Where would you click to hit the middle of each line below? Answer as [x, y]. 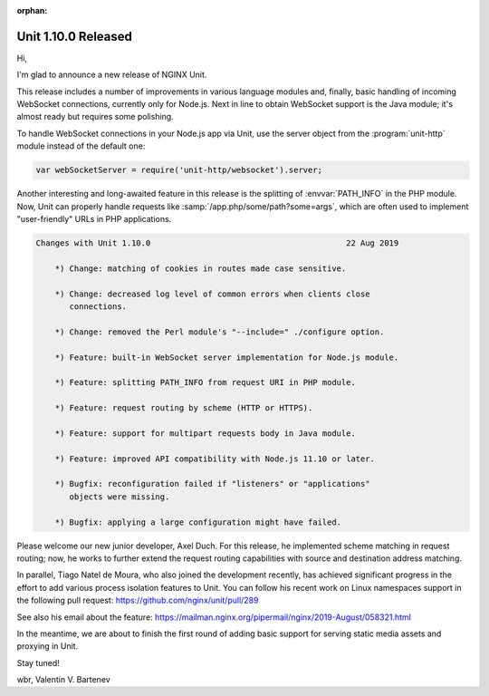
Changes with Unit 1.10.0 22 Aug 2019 [217, 243]
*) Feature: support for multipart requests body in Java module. [206, 433]
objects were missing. [120, 497]
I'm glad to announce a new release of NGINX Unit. [112, 75]
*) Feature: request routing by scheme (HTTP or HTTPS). [184, 408]
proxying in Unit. [48, 646]
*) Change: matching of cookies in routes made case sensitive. [201, 268]
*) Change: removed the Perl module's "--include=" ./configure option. [220, 332]
